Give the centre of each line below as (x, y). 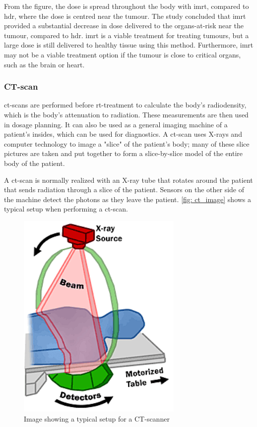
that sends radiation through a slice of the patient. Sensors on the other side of (124, 189)
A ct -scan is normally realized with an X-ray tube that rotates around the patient (128, 180)
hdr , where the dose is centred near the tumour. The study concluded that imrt (125, 16)
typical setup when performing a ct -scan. (66, 209)
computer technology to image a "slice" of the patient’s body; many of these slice (127, 143)
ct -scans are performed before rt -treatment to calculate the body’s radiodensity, (125, 105)
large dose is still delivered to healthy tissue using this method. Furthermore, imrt (129, 45)
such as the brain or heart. (44, 64)
